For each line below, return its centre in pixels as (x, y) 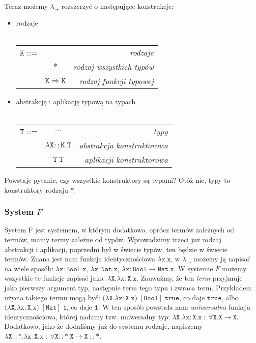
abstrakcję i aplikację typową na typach (76, 101)
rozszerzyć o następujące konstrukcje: (118, 6)
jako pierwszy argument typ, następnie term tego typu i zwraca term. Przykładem (128, 287)
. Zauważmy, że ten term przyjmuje (189, 278)
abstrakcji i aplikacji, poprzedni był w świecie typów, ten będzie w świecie (116, 249)
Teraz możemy (26, 6)
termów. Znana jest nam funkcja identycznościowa (80, 259)
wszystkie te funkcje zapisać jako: (55, 278)
